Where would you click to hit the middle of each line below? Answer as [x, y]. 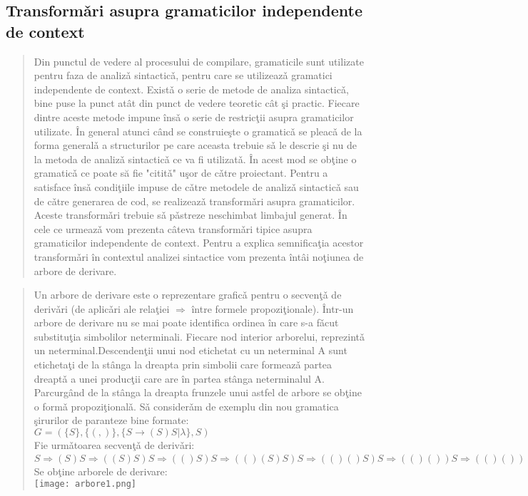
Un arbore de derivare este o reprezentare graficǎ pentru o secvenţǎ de [188, 295]
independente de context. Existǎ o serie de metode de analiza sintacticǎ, [191, 89]
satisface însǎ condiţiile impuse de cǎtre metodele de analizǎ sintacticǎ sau [196, 186]
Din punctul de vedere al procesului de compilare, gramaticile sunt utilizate [199, 61]
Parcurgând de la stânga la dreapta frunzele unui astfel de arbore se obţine [198, 392]
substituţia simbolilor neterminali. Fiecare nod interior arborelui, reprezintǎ [199, 336]
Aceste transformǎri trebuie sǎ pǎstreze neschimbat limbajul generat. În [191, 215]
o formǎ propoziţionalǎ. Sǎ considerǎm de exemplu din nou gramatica [186, 406]
